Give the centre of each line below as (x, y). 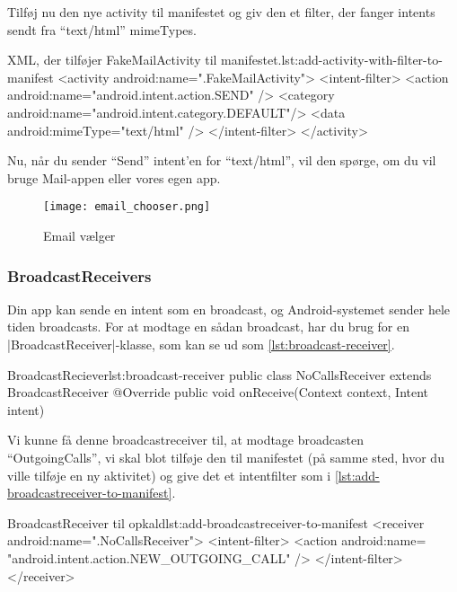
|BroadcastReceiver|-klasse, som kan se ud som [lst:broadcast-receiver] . (201, 344)
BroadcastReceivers (79, 275)
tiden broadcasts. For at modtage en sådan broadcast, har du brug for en (208, 327)
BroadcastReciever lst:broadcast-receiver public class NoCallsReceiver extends (220, 374)
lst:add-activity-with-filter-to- (362, 60)
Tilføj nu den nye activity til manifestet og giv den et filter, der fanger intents (221, 12)
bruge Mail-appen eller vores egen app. (114, 177)
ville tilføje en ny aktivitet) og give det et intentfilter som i (169, 475)
